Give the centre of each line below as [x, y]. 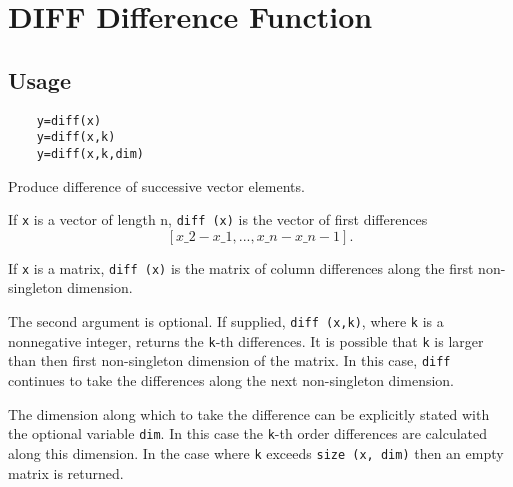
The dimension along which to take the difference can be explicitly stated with [249, 413]
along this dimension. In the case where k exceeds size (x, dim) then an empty [256, 452]
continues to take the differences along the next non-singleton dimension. [231, 380]
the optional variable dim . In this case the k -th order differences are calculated [248, 433]
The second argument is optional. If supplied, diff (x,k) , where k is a [226, 321]
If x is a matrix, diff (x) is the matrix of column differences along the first [241, 267]
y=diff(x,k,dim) [90, 153]
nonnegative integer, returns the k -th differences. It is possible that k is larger [246, 340]
